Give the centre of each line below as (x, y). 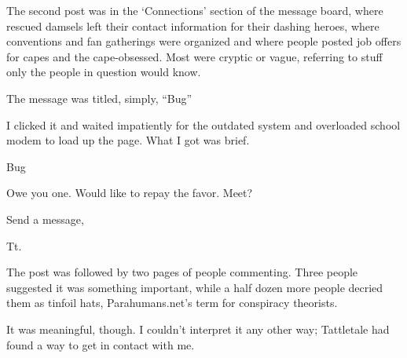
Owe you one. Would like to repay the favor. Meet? (130, 193)
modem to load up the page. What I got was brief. (128, 140)
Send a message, (45, 219)
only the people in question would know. (104, 72)
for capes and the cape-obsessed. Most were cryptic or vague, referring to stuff (194, 56)
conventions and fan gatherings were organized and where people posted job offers (204, 41)
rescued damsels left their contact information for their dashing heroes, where (193, 26)
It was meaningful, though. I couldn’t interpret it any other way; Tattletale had (198, 329)
